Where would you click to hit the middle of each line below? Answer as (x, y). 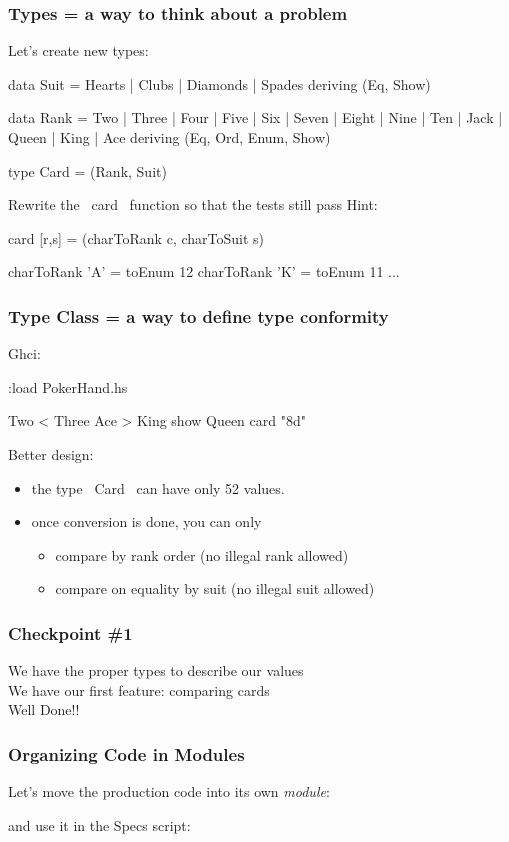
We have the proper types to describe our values (156, 670)
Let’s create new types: (78, 50)
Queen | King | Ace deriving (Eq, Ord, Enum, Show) (169, 137)
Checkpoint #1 (70, 632)
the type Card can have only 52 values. (158, 487)
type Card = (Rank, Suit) (87, 170)
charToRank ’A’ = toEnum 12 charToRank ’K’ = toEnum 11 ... (204, 271)
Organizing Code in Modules (126, 753)
